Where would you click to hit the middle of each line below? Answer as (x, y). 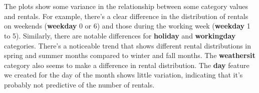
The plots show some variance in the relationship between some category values (126, 6)
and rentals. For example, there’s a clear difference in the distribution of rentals (126, 16)
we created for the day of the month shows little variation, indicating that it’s (123, 75)
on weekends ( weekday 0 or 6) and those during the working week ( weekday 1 (127, 26)
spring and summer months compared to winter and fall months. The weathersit (130, 55)
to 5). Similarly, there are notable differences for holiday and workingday (120, 35)
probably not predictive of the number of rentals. (79, 84)
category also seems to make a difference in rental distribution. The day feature (127, 65)
